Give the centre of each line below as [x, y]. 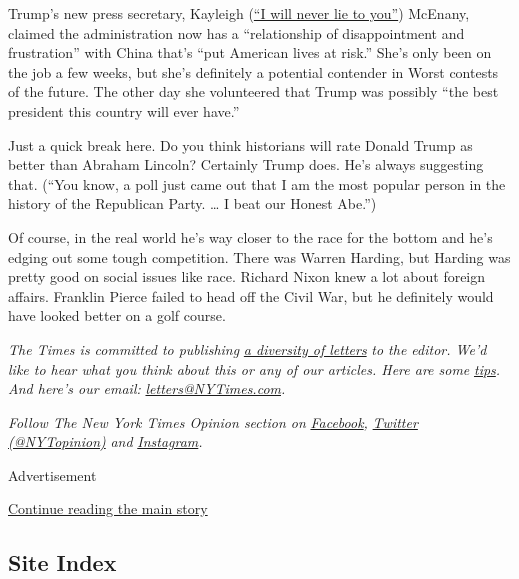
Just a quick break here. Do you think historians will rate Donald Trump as [240, 144]
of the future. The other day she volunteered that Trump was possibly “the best [253, 91]
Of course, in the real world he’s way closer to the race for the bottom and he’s [250, 236]
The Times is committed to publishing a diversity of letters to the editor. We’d [247, 348]
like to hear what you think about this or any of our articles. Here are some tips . [254, 368]
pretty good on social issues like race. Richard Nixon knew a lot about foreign [247, 276]
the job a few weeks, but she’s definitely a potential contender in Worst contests [253, 71]
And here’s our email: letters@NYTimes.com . [147, 388]
